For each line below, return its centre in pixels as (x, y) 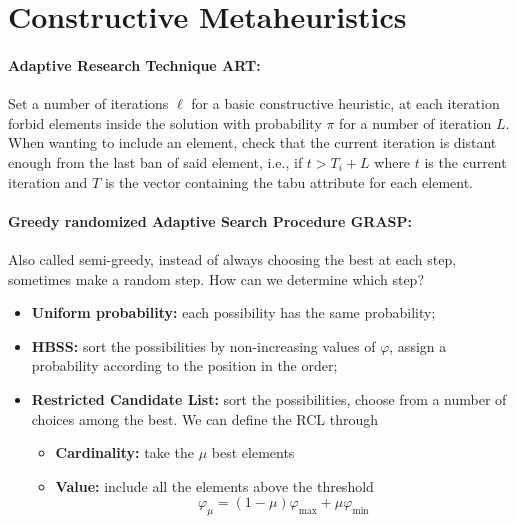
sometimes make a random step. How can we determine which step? (216, 278)
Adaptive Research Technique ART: (134, 64)
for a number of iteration (415, 122)
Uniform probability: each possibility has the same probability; (233, 312)
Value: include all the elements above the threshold (214, 485)
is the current (465, 161)
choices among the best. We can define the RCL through (205, 418)
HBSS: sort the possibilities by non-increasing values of (203, 345)
